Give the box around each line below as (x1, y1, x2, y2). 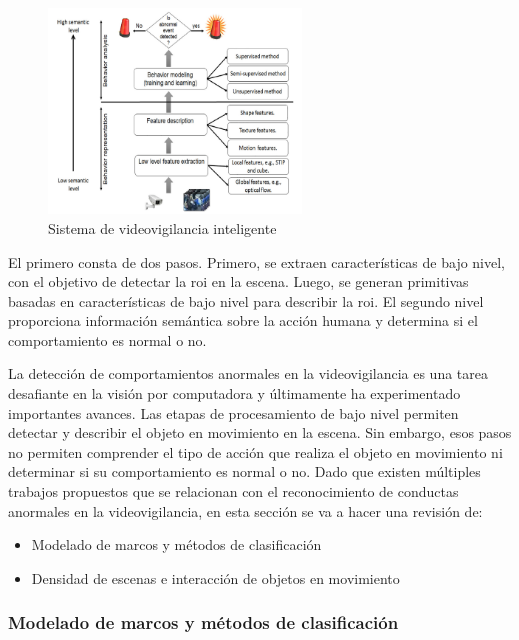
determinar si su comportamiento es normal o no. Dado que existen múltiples (8, 461, 481, 482)
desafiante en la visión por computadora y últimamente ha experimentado (8, 383, 461, 404)
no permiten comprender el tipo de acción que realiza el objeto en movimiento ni (8, 441, 503, 462)
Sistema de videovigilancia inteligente (48, 217, 277, 238)
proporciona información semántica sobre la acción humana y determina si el (8, 310, 478, 331)
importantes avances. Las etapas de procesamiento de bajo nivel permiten (8, 402, 459, 423)
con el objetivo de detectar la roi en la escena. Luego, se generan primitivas (8, 271, 469, 292)
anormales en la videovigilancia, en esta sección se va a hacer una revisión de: (8, 500, 483, 521)
